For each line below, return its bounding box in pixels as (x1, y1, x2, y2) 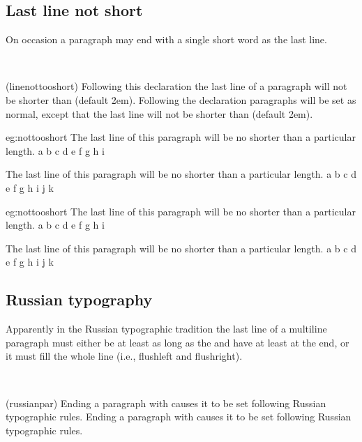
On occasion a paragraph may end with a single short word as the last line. (6, 32, 327, 47)
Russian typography (6, 289, 153, 310)
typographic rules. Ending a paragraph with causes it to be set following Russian (6, 409, 352, 424)
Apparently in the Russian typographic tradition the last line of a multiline (6, 321, 327, 336)
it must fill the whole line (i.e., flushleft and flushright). (6, 349, 243, 363)
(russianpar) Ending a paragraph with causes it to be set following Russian (6, 395, 326, 410)
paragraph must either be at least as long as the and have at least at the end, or (6, 335, 349, 349)
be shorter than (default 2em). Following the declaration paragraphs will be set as (6, 92, 356, 107)
